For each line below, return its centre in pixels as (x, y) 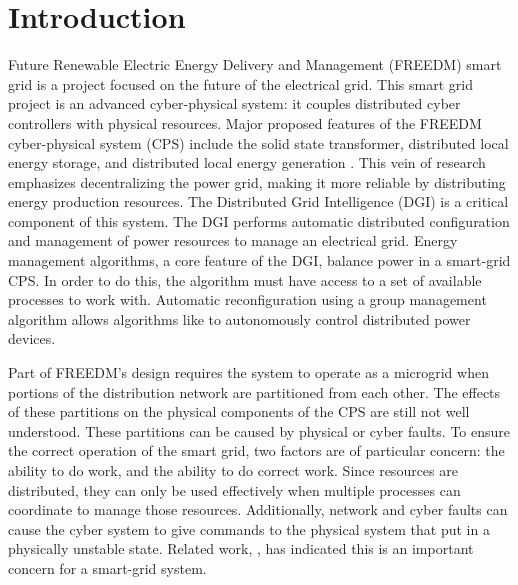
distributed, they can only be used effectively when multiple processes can (234, 489)
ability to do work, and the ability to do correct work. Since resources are (233, 470)
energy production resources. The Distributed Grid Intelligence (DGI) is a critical (258, 201)
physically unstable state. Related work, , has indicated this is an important (241, 548)
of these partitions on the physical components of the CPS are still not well (239, 411)
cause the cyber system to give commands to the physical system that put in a (249, 528)
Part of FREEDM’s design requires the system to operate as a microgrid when (248, 372)
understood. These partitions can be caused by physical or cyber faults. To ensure (259, 430)
